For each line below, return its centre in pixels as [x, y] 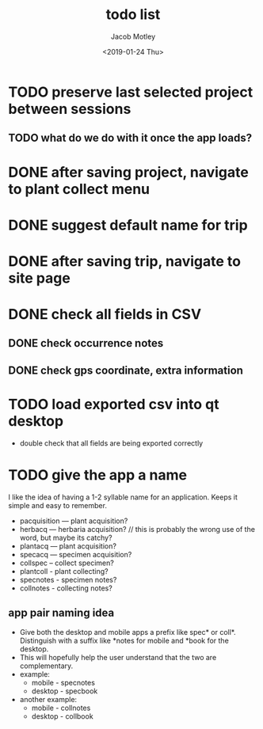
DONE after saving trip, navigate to [125, 261]
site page [40, 278]
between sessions [70, 109]
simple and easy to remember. [57, 505]
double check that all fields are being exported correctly [111, 443]
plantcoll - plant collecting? [64, 571]
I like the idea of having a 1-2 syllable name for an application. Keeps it [123, 497]
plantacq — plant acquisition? [68, 546]
